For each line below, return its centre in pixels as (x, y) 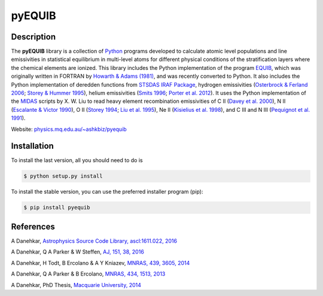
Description (33, 37)
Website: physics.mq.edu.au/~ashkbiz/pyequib (69, 129)
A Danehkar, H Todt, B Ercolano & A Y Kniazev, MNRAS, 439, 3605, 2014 (100, 263)
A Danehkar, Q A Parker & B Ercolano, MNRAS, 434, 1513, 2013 (88, 274)
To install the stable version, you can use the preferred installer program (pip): (107, 192)
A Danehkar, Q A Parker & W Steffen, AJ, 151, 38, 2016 (78, 252)
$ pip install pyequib (57, 207)
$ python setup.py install (63, 176)
